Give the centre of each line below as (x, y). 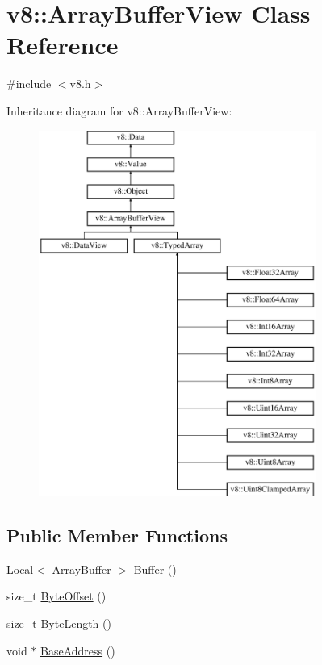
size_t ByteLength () (59, 623)
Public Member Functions (117, 535)
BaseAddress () (78, 650)
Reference (63, 45)
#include (29, 84)
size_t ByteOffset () (56, 596)
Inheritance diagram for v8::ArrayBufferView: (119, 110)
